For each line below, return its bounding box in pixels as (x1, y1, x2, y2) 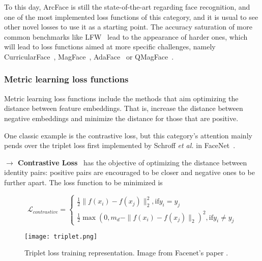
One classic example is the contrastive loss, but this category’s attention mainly (4, 130, 252, 140)
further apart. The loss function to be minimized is (4, 177, 163, 187)
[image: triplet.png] (24, 233, 98, 240)
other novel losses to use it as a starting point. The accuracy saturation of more (4, 21, 252, 32)
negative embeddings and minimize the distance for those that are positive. (4, 112, 239, 123)
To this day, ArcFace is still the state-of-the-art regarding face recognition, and (4, 2, 250, 12)
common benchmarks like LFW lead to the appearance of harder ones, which (4, 31, 248, 42)
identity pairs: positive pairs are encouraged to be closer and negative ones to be (4, 167, 255, 178)
